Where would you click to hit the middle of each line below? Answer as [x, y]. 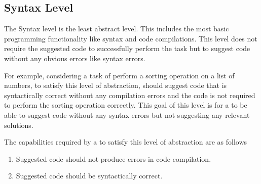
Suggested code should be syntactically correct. [89, 176]
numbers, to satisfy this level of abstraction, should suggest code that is [116, 85]
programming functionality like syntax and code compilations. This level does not [131, 38]
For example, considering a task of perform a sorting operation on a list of [119, 75]
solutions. [19, 125]
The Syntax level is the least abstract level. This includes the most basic [117, 29]
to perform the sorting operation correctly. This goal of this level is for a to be [126, 105]
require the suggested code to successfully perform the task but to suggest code [127, 48]
